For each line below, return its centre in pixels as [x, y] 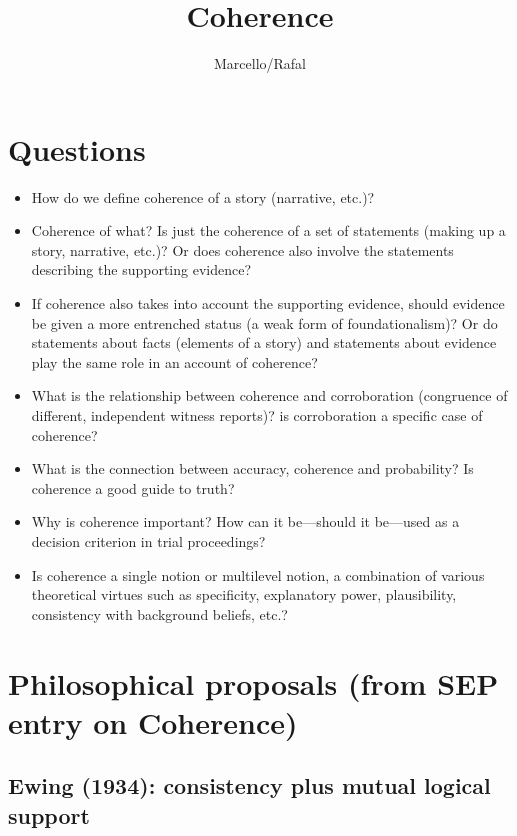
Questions [77, 148]
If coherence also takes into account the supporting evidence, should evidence [268, 303]
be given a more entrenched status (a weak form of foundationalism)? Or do [264, 322]
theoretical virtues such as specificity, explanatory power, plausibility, [244, 594]
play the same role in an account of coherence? [174, 361]
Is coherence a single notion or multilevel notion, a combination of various [258, 574]
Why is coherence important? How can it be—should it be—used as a [245, 521]
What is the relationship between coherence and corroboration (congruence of [269, 395]
